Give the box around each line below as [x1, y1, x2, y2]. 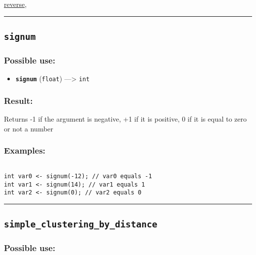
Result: [4, 94, 33, 106]
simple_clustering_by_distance [4, 219, 158, 230]
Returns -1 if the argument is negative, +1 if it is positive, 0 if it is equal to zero [4, 114, 247, 124]
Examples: [4, 144, 46, 157]
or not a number [4, 123, 54, 133]
